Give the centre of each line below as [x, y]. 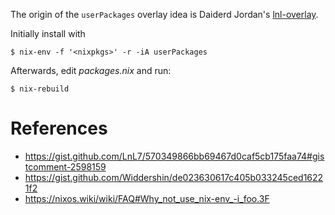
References [59, 128]
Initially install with [48, 33]
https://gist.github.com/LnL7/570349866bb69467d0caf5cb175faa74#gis [174, 156]
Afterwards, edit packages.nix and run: [91, 70]
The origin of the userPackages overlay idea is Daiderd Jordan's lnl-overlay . [164, 14]
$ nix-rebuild [40, 89]
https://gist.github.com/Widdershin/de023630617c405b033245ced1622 [174, 177]
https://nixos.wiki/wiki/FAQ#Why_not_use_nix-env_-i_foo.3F [147, 198]
